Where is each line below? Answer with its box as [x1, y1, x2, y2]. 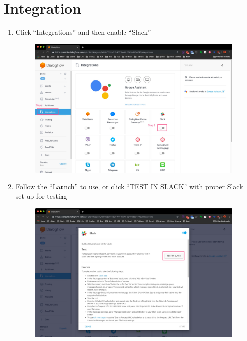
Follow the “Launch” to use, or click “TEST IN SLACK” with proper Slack [15, 181, 243, 191]
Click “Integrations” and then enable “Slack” [15, 27, 151, 37]
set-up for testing [15, 190, 67, 201]
